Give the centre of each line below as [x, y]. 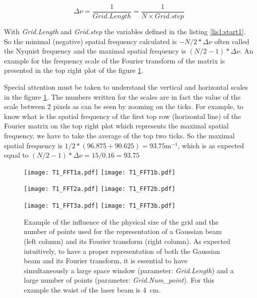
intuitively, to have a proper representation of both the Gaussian [122, 251]
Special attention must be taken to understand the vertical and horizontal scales [126, 87]
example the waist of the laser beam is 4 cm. [92, 289]
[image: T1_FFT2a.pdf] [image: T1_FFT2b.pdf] [100, 189]
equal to [16, 155]
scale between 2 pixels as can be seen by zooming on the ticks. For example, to [124, 106]
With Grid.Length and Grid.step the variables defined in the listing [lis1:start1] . [125, 31]
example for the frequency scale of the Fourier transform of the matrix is [115, 60]
